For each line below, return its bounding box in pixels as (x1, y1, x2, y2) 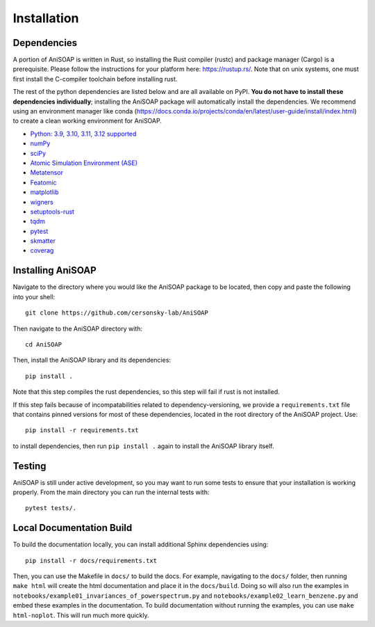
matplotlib (30, 188, 59, 196)
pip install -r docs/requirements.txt (25, 557, 158, 564)
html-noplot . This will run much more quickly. (12, 611, 149, 619)
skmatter (30, 237, 56, 245)
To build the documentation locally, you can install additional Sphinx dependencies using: (12, 540, 269, 549)
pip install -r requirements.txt (25, 427, 139, 434)
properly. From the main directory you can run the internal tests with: (12, 488, 210, 496)
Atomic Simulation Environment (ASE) (30, 159, 138, 167)
